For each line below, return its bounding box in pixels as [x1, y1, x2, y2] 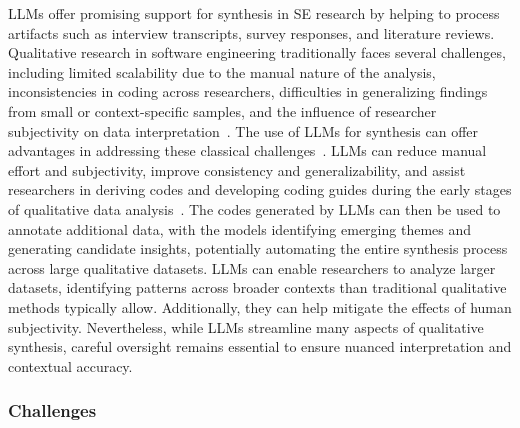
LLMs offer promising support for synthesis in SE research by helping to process [8, 3, 500, 23]
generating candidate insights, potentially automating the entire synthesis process [8, 238, 508, 259]
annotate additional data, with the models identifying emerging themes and [8, 218, 472, 239]
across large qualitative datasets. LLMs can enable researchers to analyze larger [8, 257, 496, 278]
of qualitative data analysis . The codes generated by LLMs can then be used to [8, 198, 501, 219]
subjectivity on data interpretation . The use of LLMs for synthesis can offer [8, 120, 479, 141]
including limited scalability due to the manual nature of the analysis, [8, 61, 436, 82]
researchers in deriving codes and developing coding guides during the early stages [8, 179, 512, 200]
